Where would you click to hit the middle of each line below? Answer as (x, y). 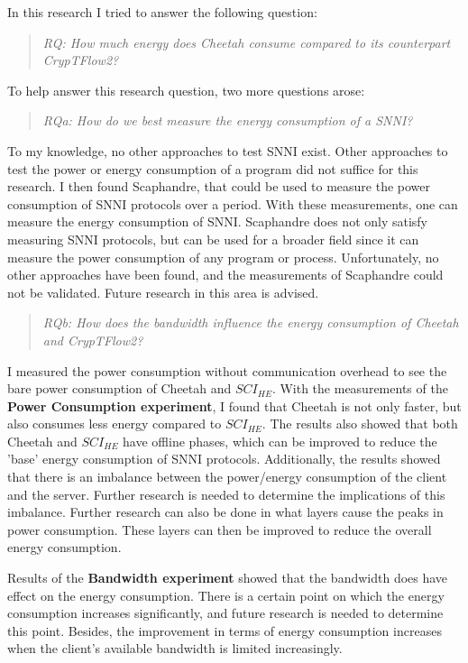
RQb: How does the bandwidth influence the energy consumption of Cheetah (251, 322)
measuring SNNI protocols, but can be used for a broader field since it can (213, 239)
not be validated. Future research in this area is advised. (163, 292)
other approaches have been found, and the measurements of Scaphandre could (225, 275)
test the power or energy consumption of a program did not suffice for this (213, 168)
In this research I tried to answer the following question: (162, 12)
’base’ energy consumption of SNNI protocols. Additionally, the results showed (224, 459)
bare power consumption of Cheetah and (119, 388)
